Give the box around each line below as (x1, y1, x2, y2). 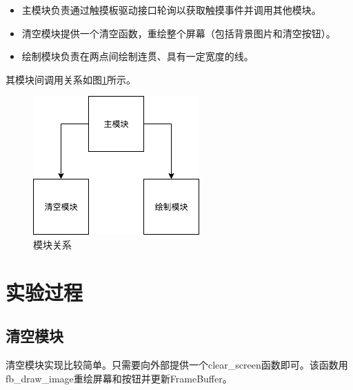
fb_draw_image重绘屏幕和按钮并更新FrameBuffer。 (6, 371, 232, 385)
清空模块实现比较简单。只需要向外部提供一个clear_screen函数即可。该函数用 (6, 358, 348, 372)
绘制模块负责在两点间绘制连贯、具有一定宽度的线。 (21, 49, 254, 64)
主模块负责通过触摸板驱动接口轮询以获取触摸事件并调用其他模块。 (21, 3, 321, 17)
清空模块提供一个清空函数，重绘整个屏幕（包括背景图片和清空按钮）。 (21, 26, 336, 40)
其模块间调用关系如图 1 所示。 (6, 72, 136, 86)
